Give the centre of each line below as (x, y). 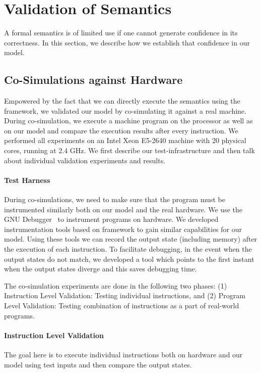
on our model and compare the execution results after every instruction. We (121, 130)
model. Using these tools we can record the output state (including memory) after (131, 239)
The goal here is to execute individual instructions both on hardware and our (123, 354)
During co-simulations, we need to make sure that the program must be (115, 199)
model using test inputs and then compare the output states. (98, 364)
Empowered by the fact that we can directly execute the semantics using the (122, 101)
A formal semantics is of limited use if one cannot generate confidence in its (121, 33)
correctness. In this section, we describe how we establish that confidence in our (127, 42)
